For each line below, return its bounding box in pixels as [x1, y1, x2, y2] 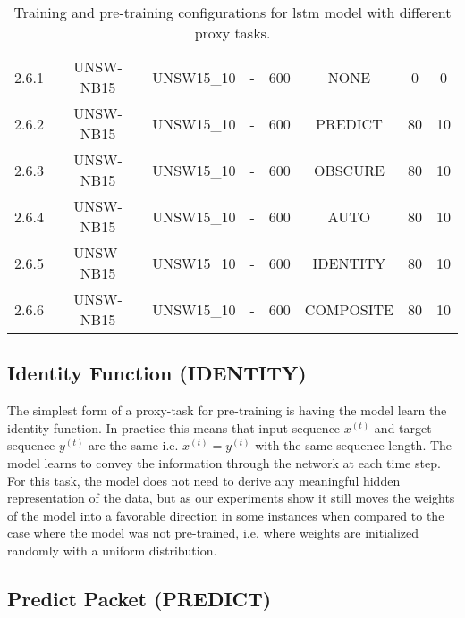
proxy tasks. [194, 22, 271, 43]
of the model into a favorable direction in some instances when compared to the [7, 505, 444, 524]
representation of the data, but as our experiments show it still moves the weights [7, 489, 455, 507]
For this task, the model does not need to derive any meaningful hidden [7, 471, 401, 489]
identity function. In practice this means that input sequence [7, 418, 341, 437]
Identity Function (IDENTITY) [7, 359, 307, 387]
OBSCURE [313, 159, 385, 180]
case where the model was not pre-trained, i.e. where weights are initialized [7, 523, 419, 542]
